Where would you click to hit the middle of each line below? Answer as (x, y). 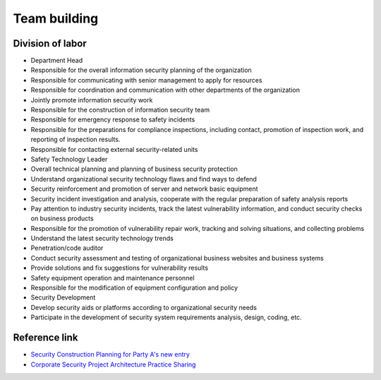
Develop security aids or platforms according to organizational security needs (144, 307)
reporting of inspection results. (75, 139)
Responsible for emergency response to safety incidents (113, 119)
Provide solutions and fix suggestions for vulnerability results (119, 268)
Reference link (46, 338)
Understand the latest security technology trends (102, 238)
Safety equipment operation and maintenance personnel (113, 278)
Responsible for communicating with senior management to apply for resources (146, 80)
